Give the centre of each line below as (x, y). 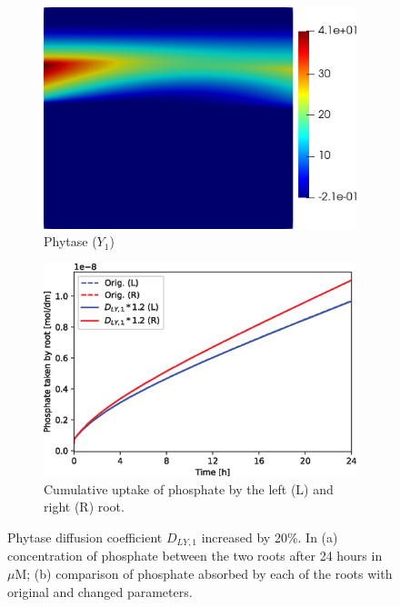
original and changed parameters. (100, 591)
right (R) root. (84, 507)
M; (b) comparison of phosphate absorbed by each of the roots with (204, 573)
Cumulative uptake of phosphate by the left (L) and (189, 488)
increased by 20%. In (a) (270, 537)
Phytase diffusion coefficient (85, 537)
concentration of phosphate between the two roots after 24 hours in (195, 556)
